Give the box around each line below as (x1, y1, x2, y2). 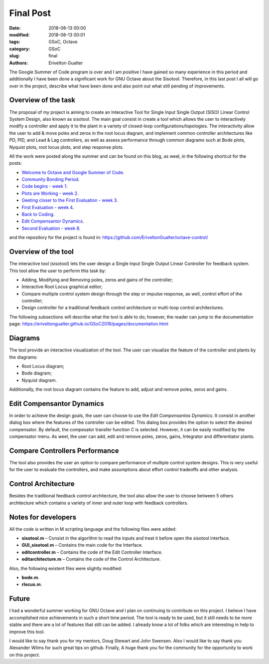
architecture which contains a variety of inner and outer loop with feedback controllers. (9, 500, 189, 506)
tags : (9, 39, 20, 45)
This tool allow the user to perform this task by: (9, 268, 106, 274)
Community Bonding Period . (21, 176, 80, 182)
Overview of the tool (9, 248, 74, 256)
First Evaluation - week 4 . (21, 204, 74, 210)
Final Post (9, 7, 51, 18)
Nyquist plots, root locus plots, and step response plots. (9, 144, 124, 150)
